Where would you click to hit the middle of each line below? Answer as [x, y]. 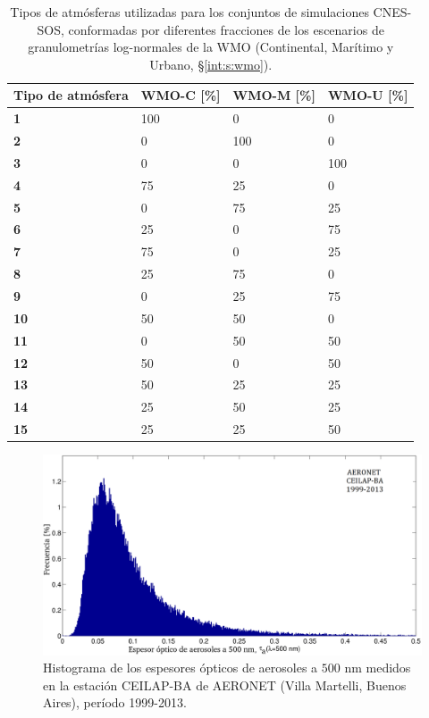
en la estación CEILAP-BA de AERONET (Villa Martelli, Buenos [225, 685]
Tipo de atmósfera [71, 95]
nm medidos [378, 668]
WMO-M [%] [274, 95]
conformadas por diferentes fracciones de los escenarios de [226, 29]
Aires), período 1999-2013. [115, 702]
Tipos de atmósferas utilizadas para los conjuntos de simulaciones [189, 12]
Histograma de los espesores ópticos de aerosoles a [181, 668]
